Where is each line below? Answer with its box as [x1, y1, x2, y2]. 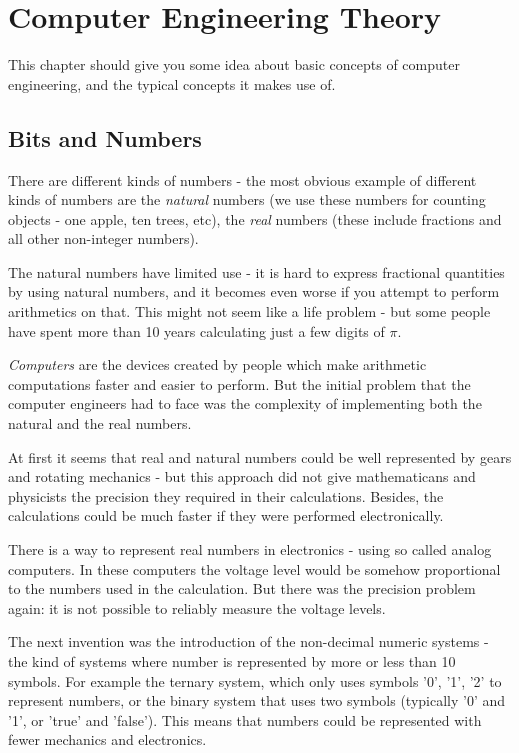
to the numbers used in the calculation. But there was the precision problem [8, 578, 476, 599]
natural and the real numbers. [8, 413, 192, 434]
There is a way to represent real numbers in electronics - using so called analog [8, 539, 492, 560]
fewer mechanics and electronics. [8, 729, 207, 750]
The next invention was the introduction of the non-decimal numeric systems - [8, 631, 489, 652]
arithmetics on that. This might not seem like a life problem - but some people [8, 301, 491, 322]
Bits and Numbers [8, 122, 202, 153]
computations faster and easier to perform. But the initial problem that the [8, 373, 471, 394]
